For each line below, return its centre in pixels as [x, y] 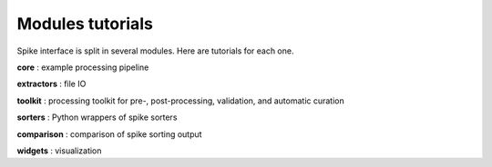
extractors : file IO [51, 84]
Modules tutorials [85, 24]
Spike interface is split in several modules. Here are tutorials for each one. [155, 51]
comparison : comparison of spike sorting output [109, 134]
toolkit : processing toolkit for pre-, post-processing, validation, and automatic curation [181, 101]
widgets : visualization [59, 151]
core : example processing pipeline [83, 67]
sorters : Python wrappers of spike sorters [97, 117]
